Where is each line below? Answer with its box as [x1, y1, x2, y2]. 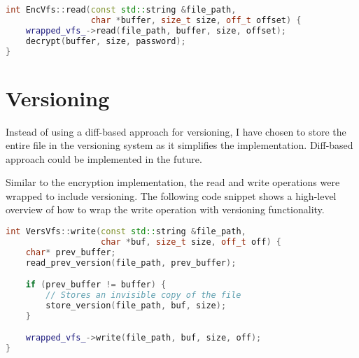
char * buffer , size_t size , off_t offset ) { [90, 15, 302, 25]
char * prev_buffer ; [25, 247, 116, 257]
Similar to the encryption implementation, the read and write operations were [6, 175, 340, 189]
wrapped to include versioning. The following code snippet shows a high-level [6, 188, 337, 203]
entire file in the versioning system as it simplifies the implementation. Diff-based [6, 138, 353, 152]
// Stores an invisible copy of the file [45, 290, 241, 301]
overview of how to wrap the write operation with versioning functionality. [6, 202, 325, 217]
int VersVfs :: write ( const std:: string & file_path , [6, 227, 246, 237]
